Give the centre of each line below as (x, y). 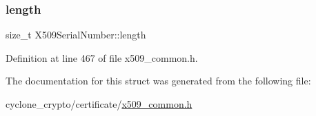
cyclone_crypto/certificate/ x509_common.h (99, 104)
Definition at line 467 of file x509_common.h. (102, 57)
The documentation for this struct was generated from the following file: (158, 81)
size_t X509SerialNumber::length (76, 35)
